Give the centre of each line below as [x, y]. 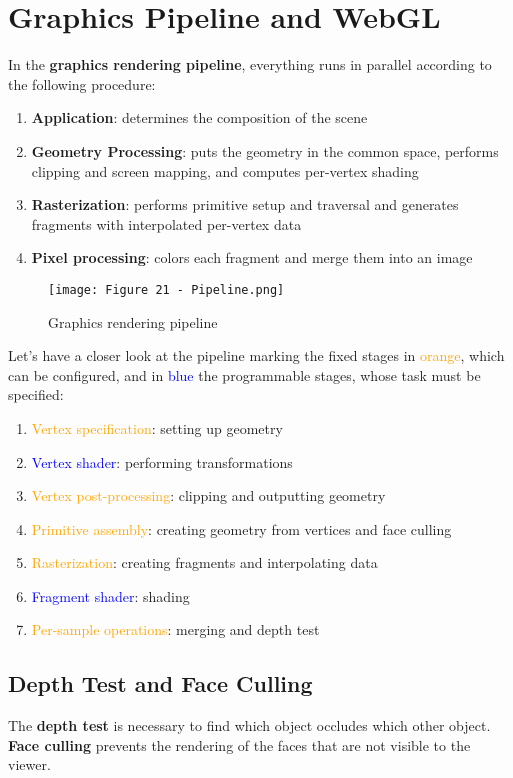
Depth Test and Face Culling [160, 683]
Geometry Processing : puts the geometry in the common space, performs [265, 150]
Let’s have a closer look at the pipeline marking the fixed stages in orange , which [256, 355]
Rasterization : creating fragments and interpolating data [204, 562]
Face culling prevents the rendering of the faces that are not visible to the [239, 744]
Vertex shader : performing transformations [162, 461]
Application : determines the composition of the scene [199, 117]
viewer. [29, 764]
